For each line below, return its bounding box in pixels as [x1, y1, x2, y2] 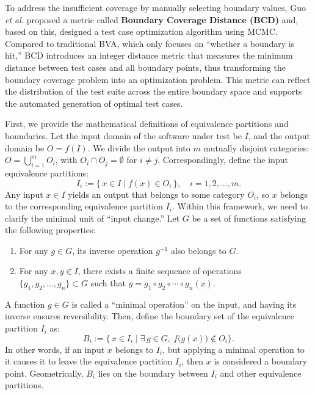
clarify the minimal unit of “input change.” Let [5, 211, 180, 224]
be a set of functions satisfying [192, 211, 306, 224]
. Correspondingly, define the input [157, 153, 288, 166]
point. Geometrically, [5, 366, 84, 379]
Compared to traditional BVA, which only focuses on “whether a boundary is [5, 37, 295, 49]
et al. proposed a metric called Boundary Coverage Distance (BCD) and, [5, 13, 299, 26]
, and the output [248, 129, 310, 142]
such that [90, 277, 126, 289]
